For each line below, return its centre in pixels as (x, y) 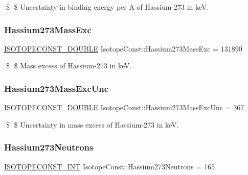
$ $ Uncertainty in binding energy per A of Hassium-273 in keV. (107, 7)
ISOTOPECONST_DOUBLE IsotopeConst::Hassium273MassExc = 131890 (123, 48)
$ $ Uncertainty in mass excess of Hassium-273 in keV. (92, 124)
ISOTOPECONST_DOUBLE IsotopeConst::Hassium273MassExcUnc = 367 (124, 107)
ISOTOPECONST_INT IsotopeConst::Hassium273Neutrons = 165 (109, 166)
